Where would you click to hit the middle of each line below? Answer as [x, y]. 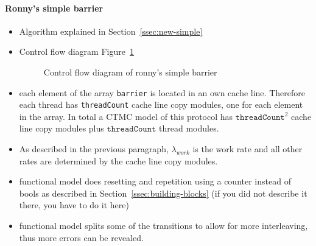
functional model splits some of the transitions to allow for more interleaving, [163, 226]
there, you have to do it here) [74, 205]
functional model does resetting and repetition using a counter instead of [155, 181]
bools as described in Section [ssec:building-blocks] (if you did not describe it [163, 193]
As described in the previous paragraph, [94, 149]
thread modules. [189, 128]
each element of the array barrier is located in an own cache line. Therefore [162, 92]
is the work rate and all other [248, 149]
